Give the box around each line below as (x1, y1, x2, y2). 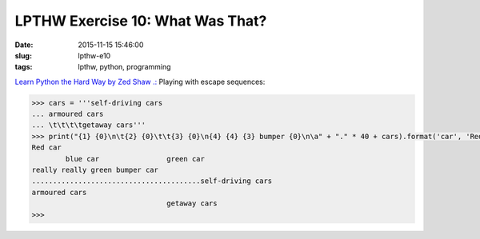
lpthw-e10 (78, 50, 111, 60)
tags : (14, 62, 33, 72)
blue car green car (65, 154, 206, 163)
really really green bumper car (31, 165, 159, 175)
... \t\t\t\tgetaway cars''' (31, 121, 146, 129)
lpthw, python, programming (78, 62, 171, 72)
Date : (14, 40, 34, 50)
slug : (14, 50, 32, 60)
